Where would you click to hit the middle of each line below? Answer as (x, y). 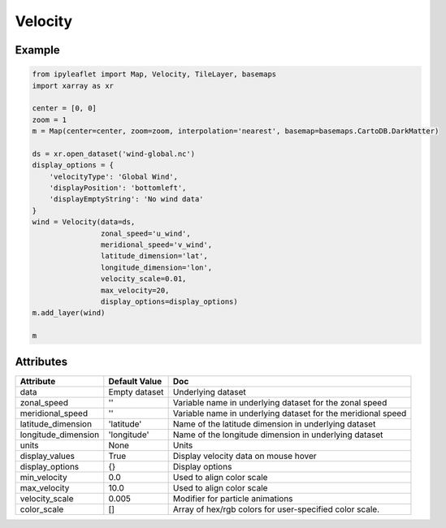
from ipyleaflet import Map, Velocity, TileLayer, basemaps (154, 74)
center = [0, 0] (65, 108)
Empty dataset (136, 392)
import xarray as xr (73, 86)
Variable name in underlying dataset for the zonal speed (280, 402)
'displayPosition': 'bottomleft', (118, 188)
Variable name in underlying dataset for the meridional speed (290, 413)
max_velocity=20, (135, 290)
